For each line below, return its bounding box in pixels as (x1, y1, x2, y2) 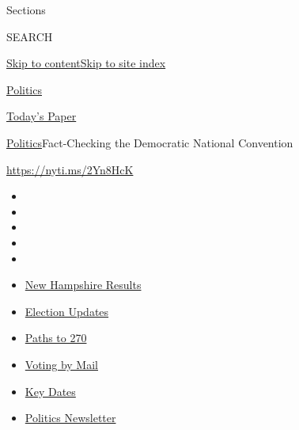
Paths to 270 (25, 329, 87, 346)
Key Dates (25, 382, 76, 399)
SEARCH (6, 28, 53, 44)
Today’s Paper (6, 108, 77, 124)
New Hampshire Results (25, 276, 142, 293)
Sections (6, 2, 46, 17)
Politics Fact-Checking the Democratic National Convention (6, 134, 293, 150)
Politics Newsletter (25, 409, 116, 426)
